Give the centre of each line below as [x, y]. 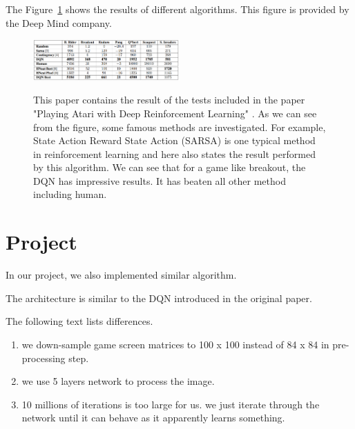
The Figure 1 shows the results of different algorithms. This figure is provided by [177, 9]
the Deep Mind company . [59, 22]
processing [44, 358]
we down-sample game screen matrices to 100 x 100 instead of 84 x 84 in [175, 344]
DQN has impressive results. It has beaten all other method [160, 180]
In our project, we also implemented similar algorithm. [121, 275]
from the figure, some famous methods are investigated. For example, [180, 127]
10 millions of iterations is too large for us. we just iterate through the [171, 404]
